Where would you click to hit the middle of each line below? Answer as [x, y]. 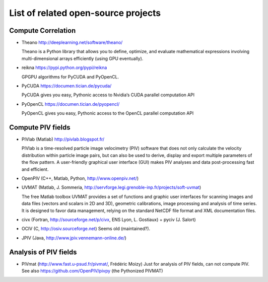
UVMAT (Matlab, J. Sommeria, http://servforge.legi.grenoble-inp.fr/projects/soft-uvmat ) [111, 187]
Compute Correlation [42, 31]
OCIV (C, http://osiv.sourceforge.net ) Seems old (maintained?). [86, 229]
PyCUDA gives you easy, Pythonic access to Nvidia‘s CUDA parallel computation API [108, 95]
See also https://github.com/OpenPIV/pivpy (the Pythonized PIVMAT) [92, 271]
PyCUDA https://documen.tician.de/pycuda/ [67, 86]
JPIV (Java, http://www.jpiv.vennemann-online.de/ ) [74, 238]
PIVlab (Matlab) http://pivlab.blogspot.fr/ [63, 140]
